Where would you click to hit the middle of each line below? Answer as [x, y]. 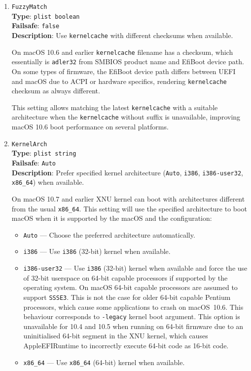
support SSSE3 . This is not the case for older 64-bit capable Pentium [127, 297]
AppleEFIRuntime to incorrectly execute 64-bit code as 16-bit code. [126, 346]
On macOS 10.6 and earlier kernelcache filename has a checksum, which [122, 52]
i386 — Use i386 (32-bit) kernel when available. [97, 251]
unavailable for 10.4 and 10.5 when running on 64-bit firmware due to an [133, 326]
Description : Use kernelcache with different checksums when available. [122, 35]
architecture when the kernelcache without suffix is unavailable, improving [126, 117]
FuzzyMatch [29, 7]
